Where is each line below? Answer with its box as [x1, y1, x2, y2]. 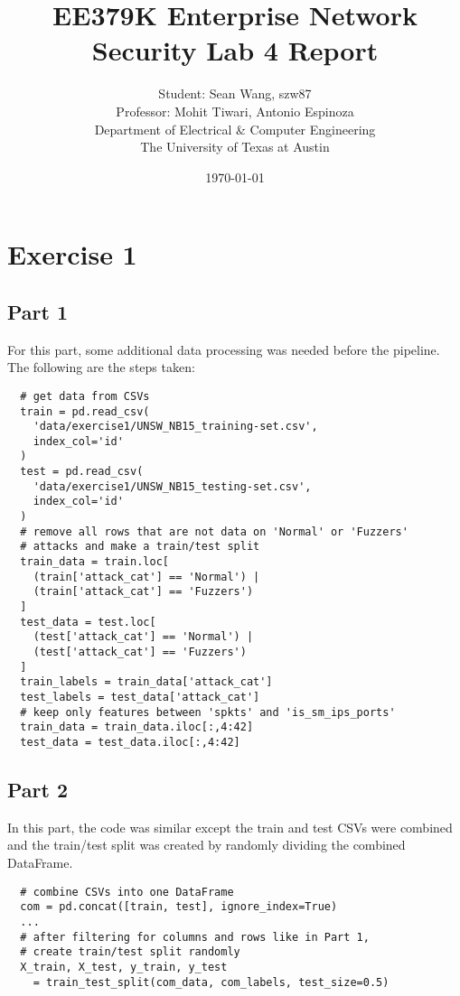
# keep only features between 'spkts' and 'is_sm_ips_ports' [20, 705, 396, 719]
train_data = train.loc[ [20, 555, 169, 569]
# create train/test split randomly [20, 945, 240, 959]
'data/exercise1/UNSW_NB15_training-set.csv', [33, 420, 318, 433]
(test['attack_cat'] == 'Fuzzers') [33, 646, 247, 659]
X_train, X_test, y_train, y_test [20, 960, 228, 973]
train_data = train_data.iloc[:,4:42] [20, 721, 254, 734]
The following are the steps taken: [7, 358, 195, 377]
